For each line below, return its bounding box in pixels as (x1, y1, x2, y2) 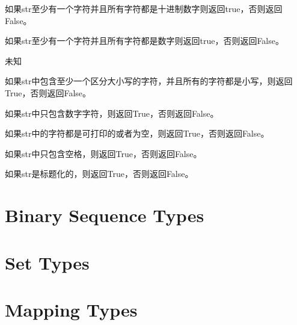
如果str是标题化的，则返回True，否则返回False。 (5, 167, 194, 180)
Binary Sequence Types (5, 203, 204, 227)
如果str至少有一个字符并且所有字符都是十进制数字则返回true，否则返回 (5, 2, 283, 14)
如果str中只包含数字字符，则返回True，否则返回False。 (5, 107, 219, 119)
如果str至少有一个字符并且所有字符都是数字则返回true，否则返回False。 (5, 34, 284, 47)
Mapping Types (5, 297, 138, 321)
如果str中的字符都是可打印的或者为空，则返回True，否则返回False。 (5, 127, 269, 140)
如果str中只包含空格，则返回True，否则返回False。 (5, 147, 202, 159)
